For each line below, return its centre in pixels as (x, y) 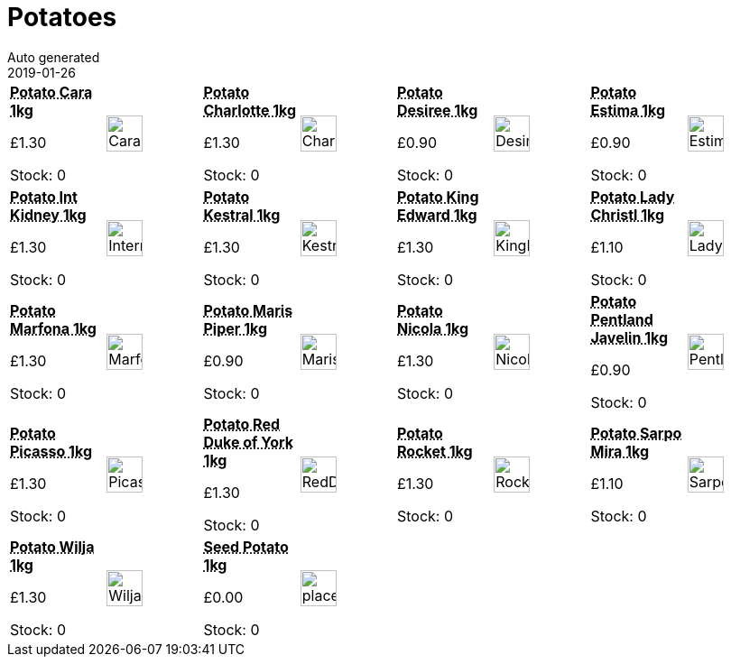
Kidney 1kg (48, 214)
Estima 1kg (628, 110)
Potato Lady (633, 196)
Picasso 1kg (51, 451)
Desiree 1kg (438, 110)
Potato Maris (248, 310)
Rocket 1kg (435, 451)
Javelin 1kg (629, 337)
